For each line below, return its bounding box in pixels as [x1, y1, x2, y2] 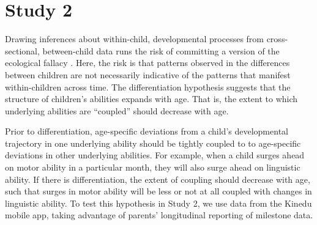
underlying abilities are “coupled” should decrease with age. [5, 104, 229, 117]
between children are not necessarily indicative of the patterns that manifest [5, 68, 291, 81]
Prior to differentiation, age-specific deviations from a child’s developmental [5, 125, 288, 138]
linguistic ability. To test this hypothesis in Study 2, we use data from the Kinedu [5, 196, 312, 209]
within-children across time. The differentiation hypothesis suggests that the [5, 80, 291, 93]
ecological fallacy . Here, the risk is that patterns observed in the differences [5, 56, 290, 69]
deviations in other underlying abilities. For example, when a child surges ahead [5, 149, 305, 161]
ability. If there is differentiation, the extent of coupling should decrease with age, [5, 172, 310, 185]
